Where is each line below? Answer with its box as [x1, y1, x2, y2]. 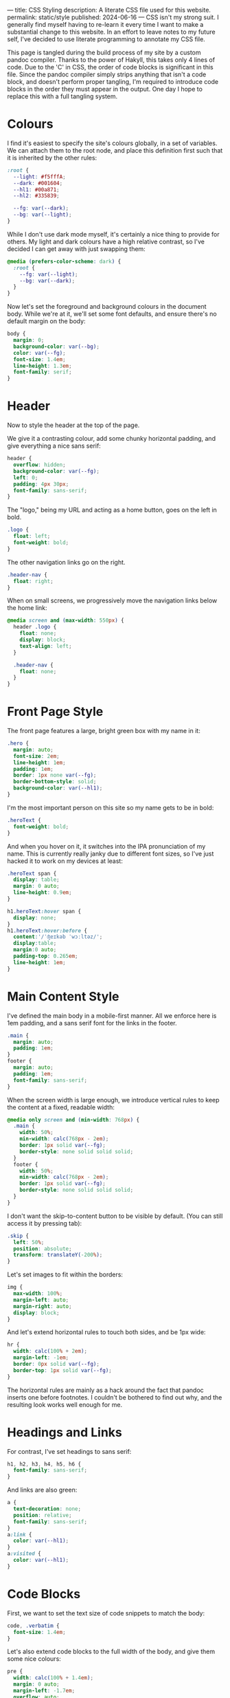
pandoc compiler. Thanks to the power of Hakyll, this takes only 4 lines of [7, 56, 215, 64]
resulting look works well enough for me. [7, 1400, 122, 1408]
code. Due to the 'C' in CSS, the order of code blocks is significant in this [7, 63, 214, 71]
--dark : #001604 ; [13, 179, 63, 186]
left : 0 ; [13, 474, 38, 481]
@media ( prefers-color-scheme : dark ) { [7, 258, 122, 265]
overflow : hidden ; [13, 461, 67, 468]
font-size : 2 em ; [13, 752, 60, 759]
